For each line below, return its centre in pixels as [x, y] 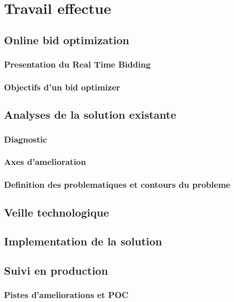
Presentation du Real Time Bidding [77, 64]
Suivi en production [56, 270]
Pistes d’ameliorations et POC [66, 295]
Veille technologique [57, 212]
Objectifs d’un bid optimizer [62, 87]
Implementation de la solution [83, 241]
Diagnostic [26, 139]
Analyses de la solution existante [90, 114]
